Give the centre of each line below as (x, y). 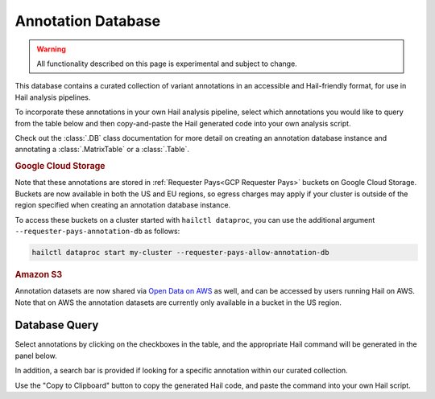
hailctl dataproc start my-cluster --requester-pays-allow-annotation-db (180, 252)
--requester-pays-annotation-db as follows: (97, 231)
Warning (51, 49)
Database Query (57, 325)
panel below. (36, 356)
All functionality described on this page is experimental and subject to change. (167, 64)
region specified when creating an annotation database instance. (123, 205)
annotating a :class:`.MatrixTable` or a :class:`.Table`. (102, 150)
